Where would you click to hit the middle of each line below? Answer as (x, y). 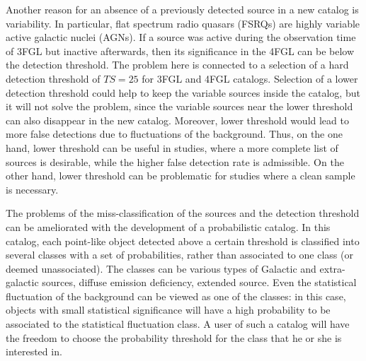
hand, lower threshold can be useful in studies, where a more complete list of (172, 147)
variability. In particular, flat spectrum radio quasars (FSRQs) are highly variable (183, 23)
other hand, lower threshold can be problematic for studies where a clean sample (181, 176)
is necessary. (32, 189)
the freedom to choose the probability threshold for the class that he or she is (174, 337)
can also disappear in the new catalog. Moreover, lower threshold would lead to (177, 120)
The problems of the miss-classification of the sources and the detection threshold (183, 213)
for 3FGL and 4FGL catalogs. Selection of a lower (250, 78)
